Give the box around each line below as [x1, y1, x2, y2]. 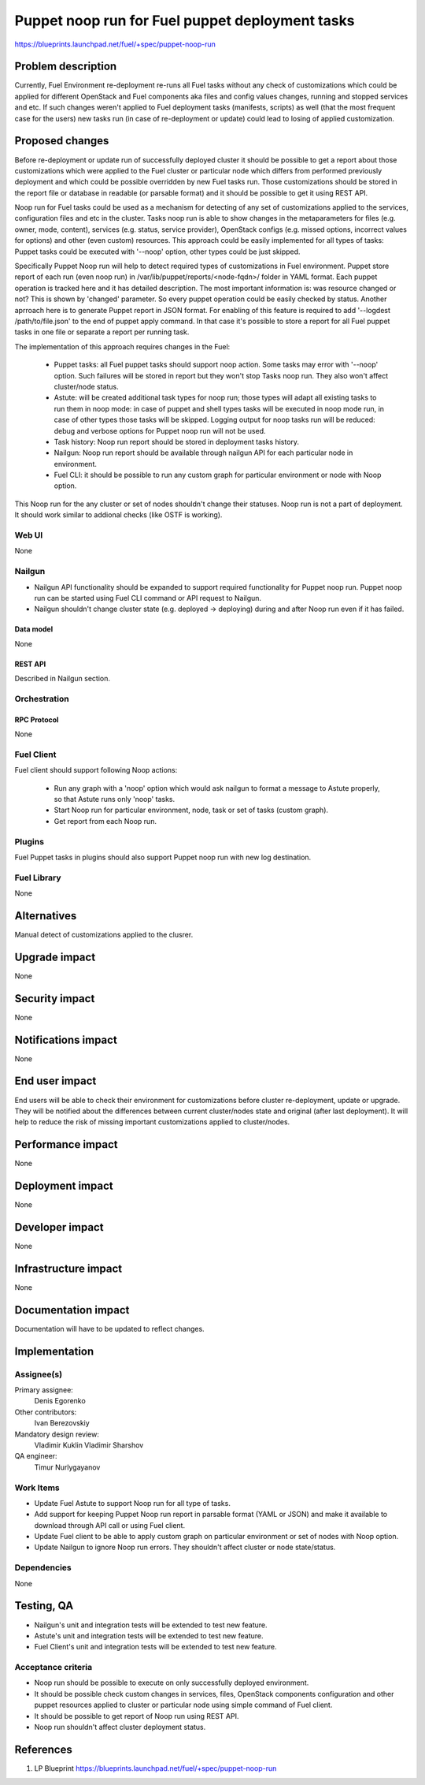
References [14, 1742, 72, 1756]
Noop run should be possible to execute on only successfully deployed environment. [34, 1678, 309, 1687]
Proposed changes [14, 134, 109, 147]
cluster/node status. [54, 382, 120, 391]
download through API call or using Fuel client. [34, 1520, 185, 1530]
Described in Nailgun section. [14, 674, 110, 684]
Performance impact [14, 1138, 118, 1151]
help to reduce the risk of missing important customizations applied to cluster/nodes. [14, 1117, 290, 1127]
